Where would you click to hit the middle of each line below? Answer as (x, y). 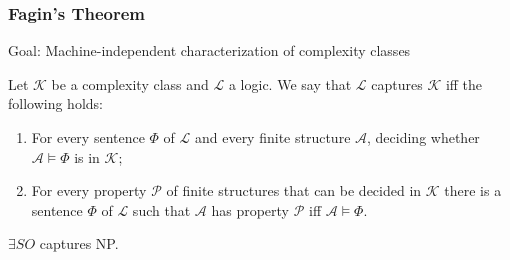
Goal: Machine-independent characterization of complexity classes (209, 50)
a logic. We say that (290, 83)
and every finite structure (272, 137)
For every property (89, 190)
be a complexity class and (130, 83)
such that (161, 209)
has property (250, 209)
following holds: (55, 103)
